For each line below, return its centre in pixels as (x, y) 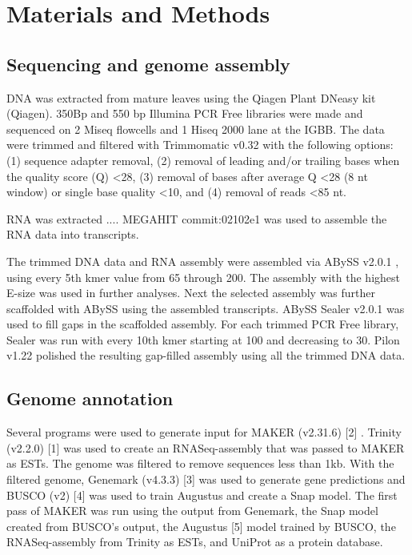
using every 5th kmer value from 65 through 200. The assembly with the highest (203, 277)
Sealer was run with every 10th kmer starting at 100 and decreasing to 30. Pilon (203, 339)
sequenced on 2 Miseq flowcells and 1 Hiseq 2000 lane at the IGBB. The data (196, 129)
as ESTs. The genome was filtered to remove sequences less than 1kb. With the (200, 463)
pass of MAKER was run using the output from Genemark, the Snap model (192, 511)
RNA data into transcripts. (73, 234)
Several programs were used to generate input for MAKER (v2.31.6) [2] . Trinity (204, 432)
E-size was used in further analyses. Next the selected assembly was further (191, 293)
